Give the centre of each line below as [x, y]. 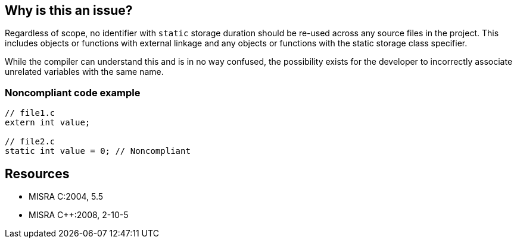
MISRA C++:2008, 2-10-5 [79, 215]
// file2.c [30, 142]
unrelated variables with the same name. [84, 72]
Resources [37, 173]
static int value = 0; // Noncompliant [98, 151]
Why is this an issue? [69, 10]
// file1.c [30, 113]
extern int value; [48, 123]
